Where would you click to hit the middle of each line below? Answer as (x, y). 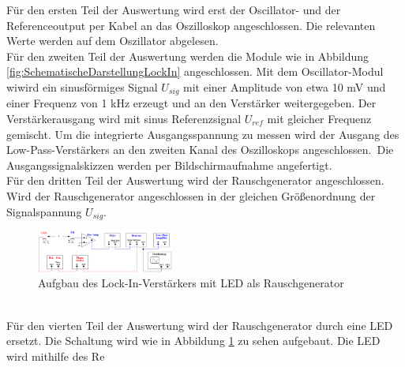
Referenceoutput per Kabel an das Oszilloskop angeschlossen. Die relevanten (191, 25)
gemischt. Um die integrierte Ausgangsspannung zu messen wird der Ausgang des (203, 134)
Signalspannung (44, 211)
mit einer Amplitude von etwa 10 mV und (285, 86)
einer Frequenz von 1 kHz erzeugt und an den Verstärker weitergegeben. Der (191, 103)
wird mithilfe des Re (56, 356)
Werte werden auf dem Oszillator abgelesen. (112, 41)
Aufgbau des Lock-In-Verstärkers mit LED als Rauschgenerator (191, 283)
